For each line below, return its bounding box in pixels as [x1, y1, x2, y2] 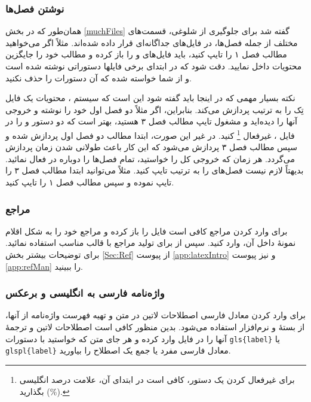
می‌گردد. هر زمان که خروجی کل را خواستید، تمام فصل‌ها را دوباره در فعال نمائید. [5, 152, 295, 165]
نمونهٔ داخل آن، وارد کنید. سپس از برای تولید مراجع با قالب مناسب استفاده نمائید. [5, 236, 296, 249]
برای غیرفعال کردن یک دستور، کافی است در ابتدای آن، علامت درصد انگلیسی [19, 373, 295, 385]
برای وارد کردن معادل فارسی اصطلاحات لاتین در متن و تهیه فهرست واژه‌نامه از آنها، [5, 309, 306, 321]
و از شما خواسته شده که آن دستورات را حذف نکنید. [5, 71, 192, 84]
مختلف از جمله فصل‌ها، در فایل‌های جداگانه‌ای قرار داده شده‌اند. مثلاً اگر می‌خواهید [5, 36, 298, 48]
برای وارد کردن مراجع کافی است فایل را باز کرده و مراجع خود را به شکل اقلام [5, 224, 288, 237]
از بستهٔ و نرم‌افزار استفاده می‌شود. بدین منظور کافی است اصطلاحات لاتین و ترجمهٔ [5, 321, 305, 333]
